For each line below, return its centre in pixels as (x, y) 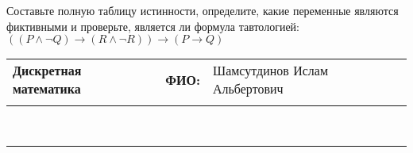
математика (47, 89)
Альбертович (248, 89)
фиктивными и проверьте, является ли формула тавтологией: (153, 26)
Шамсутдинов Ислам (271, 71)
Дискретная (47, 71)
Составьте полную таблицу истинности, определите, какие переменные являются (203, 10)
